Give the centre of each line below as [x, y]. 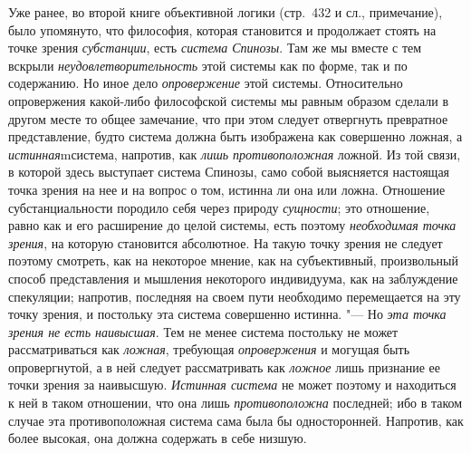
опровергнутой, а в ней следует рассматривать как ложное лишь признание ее [224, 366]
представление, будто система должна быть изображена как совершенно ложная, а [235, 136]
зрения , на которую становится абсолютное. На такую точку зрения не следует [226, 242]
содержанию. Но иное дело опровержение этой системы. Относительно [206, 83]
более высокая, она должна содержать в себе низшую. [158, 438]
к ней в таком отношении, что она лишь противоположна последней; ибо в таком [235, 403]
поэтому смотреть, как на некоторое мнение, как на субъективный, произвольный [233, 260]
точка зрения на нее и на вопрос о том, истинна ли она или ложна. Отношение [227, 189]
